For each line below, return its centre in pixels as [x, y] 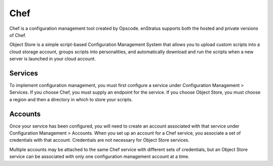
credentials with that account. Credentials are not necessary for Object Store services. [99, 140]
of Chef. [18, 35]
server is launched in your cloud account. [53, 59]
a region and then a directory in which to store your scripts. [71, 99]
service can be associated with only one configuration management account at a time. [99, 156]
